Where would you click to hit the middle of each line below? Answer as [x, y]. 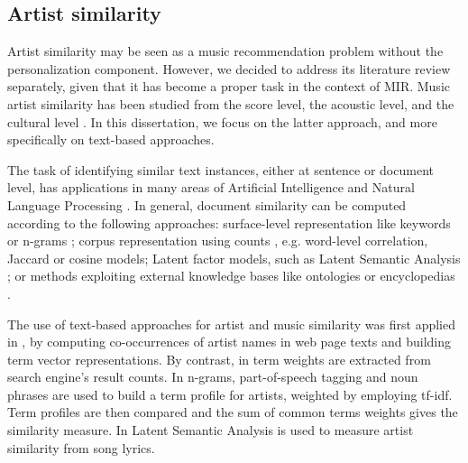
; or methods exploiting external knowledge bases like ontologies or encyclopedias [231, 276]
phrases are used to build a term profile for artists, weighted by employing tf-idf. [230, 394]
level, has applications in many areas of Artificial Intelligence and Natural [211, 187]
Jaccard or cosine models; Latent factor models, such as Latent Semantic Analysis [234, 258]
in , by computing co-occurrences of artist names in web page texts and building [229, 342]
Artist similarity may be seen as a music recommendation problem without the [225, 51]
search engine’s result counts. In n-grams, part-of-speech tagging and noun [213, 377]
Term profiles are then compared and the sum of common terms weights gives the [233, 412]
